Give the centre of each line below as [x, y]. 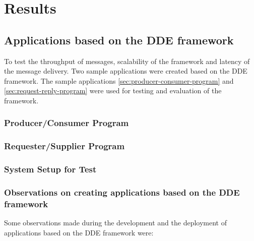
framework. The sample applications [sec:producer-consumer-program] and [119, 80]
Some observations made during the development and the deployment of [116, 223]
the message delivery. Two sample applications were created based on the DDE [126, 71]
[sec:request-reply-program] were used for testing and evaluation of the [113, 91]
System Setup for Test [50, 169]
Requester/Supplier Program [65, 146]
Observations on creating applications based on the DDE [122, 192]
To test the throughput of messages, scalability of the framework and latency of [127, 61]
